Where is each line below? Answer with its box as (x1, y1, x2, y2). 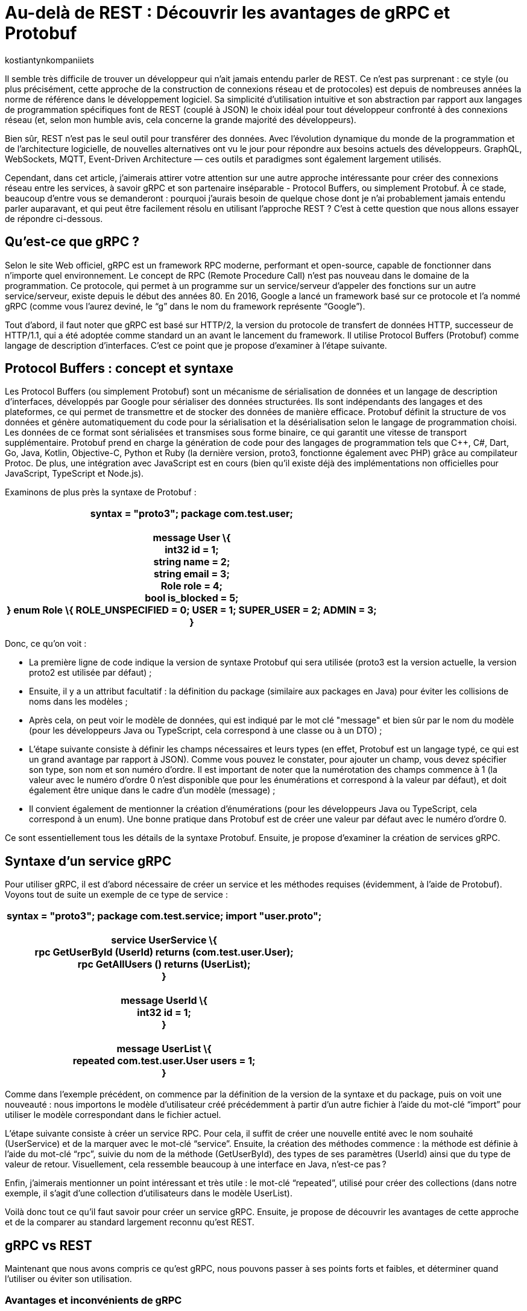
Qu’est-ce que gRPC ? (5, 234, 139, 250)
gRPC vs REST (5, 1237, 92, 1253)
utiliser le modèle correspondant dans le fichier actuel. (5, 1109, 221, 1120)
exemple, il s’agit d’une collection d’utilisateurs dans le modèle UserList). (5, 1188, 292, 1199)
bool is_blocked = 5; (145, 592, 239, 605)
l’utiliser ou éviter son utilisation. (5, 1274, 132, 1284)
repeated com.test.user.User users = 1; (72, 1055, 256, 1067)
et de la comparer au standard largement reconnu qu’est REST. (5, 1217, 254, 1228)
